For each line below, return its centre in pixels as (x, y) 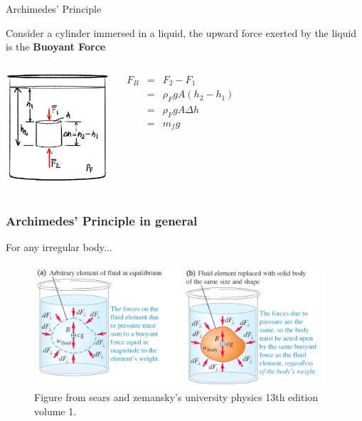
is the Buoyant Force (56, 47)
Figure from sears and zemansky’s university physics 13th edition (176, 397)
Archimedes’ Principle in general (102, 220)
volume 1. (55, 411)
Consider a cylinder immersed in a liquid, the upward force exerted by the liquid (181, 32)
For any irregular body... (59, 247)
